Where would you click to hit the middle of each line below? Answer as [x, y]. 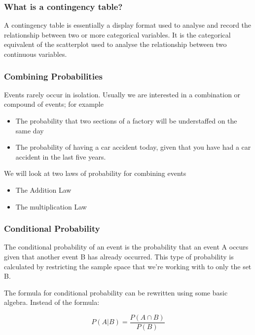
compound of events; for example [54, 104]
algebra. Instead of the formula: [52, 302]
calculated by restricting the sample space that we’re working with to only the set [128, 266]
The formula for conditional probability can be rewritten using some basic [116, 292]
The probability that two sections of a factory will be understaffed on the [126, 121]
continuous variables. [36, 54]
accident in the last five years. [61, 156]
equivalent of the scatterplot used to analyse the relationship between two [115, 44]
